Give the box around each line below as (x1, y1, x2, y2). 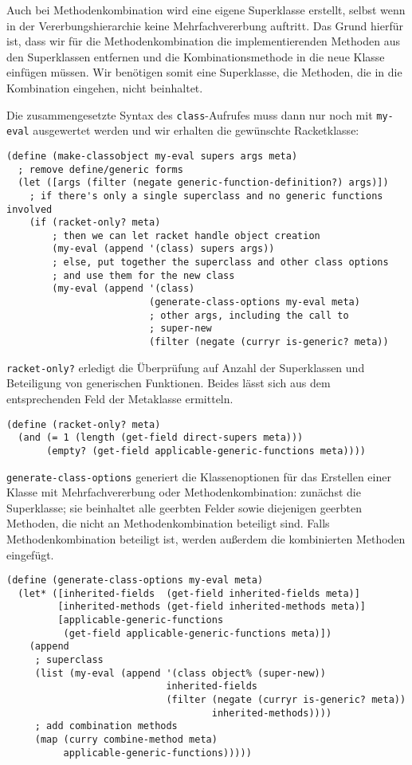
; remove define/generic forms (18, 163, 183, 175)
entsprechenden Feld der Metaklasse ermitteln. (6, 390, 233, 406)
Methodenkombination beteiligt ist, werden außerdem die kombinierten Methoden (6, 530, 406, 547)
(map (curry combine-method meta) (34, 734, 218, 746)
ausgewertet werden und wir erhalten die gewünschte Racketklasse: (33, 122, 359, 139)
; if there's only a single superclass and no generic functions (29, 190, 383, 202)
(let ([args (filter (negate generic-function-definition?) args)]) (18, 177, 389, 189)
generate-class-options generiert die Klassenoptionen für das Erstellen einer (6, 468, 391, 484)
